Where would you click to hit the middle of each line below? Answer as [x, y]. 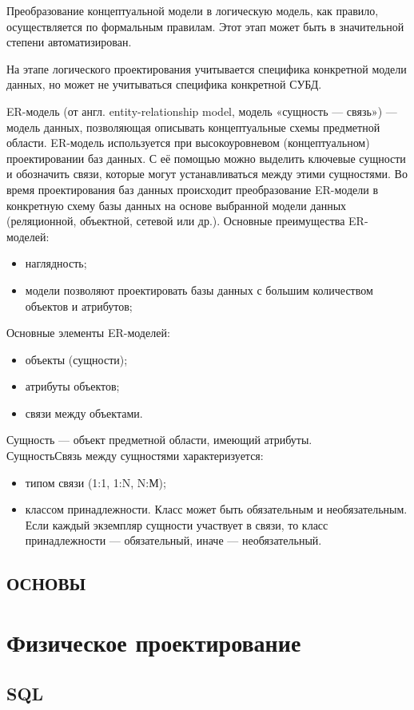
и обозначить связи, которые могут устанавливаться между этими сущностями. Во [207, 174]
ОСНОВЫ [46, 583]
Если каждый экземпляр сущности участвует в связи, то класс [177, 524]
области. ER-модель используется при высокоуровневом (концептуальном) [188, 143]
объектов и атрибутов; [79, 305]
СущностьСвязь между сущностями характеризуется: [135, 456]
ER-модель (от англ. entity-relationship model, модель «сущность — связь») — [202, 111]
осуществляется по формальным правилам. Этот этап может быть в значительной [205, 26]
